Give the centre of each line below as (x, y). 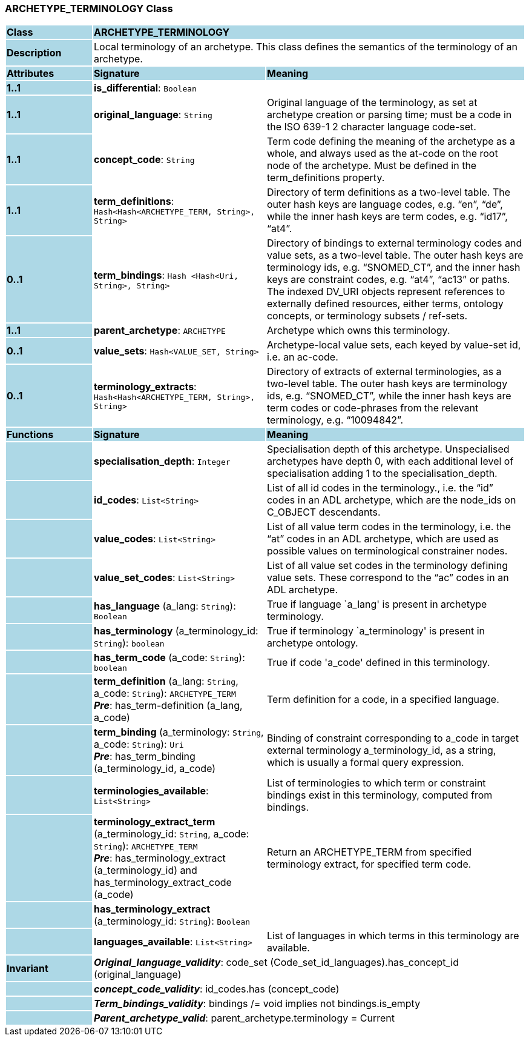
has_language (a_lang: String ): (165, 606)
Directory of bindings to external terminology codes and (394, 243)
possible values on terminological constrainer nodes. (387, 551)
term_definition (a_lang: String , (166, 681)
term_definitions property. (326, 178)
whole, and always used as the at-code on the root (382, 154)
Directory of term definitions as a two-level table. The (389, 192)
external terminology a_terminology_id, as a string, (381, 750)
